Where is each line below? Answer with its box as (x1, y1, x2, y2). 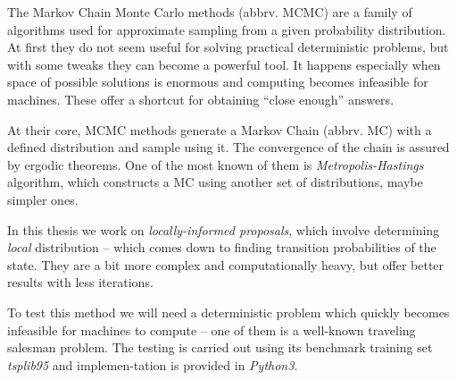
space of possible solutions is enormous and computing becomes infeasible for (7, 72, 428, 91)
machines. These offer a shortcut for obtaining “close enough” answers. (7, 89, 395, 108)
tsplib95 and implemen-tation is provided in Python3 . (7, 355, 298, 374)
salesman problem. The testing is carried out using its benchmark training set (7, 338, 433, 357)
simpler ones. (7, 190, 79, 208)
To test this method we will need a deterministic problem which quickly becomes (7, 302, 450, 321)
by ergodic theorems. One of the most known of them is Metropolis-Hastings (7, 155, 424, 173)
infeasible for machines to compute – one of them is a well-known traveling (7, 320, 416, 339)
